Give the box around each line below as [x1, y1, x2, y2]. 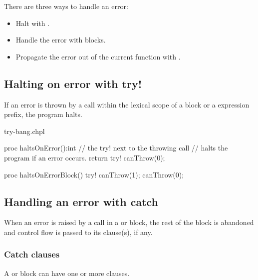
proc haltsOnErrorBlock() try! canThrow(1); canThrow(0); [4, 169, 184, 179]
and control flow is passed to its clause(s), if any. [4, 226, 153, 237]
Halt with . [15, 17, 50, 28]
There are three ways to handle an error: [4, 1, 128, 11]
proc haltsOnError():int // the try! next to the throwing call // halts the [4, 142, 228, 153]
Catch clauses [4, 248, 60, 260]
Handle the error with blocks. [15, 34, 106, 45]
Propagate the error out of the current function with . [15, 51, 181, 61]
